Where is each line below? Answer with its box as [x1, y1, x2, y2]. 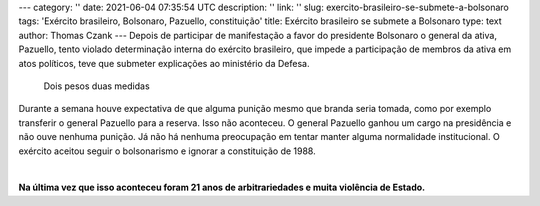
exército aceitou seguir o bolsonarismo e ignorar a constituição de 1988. [18, 145, 316, 157]
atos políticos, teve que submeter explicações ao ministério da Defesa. [18, 57, 310, 69]
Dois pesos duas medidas [43, 80, 150, 92]
